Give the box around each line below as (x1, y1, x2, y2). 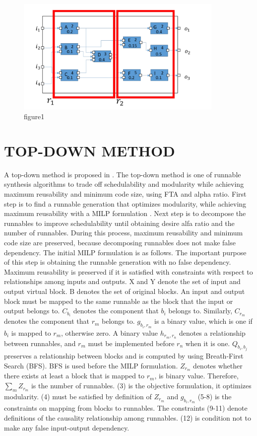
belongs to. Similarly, (168, 305, 233, 316)
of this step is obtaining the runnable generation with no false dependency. (4, 257, 231, 267)
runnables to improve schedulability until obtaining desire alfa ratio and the (4, 218, 235, 228)
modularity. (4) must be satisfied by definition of (4, 391, 152, 401)
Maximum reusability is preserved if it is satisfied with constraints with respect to (4, 266, 253, 277)
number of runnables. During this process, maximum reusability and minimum (4, 227, 243, 238)
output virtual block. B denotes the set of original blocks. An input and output (4, 286, 245, 296)
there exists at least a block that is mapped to (4, 370, 145, 381)
